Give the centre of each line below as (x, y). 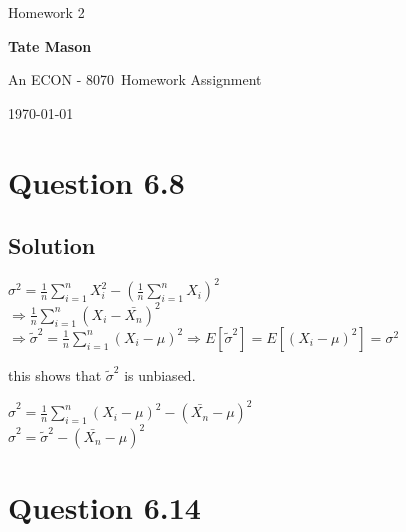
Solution (52, 245)
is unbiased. (160, 374)
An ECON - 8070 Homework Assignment (135, 79)
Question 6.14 (104, 506)
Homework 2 (46, 12)
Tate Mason (50, 45)
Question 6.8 (96, 181)
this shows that (55, 374)
